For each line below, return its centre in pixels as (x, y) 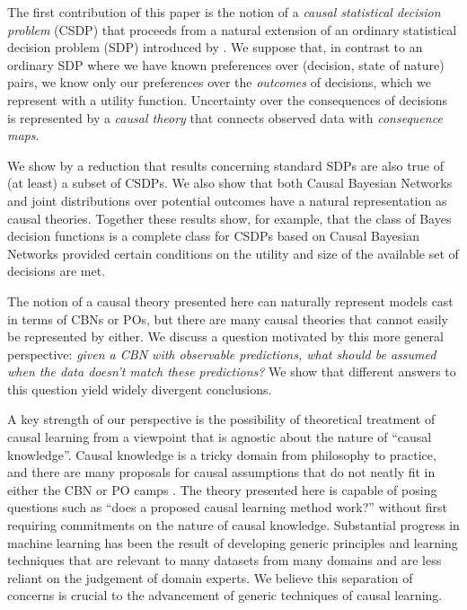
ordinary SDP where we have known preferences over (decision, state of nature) (226, 64)
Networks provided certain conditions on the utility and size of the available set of (233, 253)
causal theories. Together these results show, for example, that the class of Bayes (229, 218)
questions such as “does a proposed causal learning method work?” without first (227, 507)
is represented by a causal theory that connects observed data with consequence (225, 117)
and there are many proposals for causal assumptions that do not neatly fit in (221, 472)
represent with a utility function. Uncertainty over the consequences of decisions (228, 99)
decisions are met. (57, 271)
